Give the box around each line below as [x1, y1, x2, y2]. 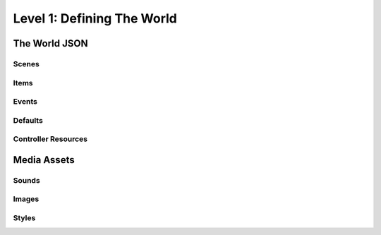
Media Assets [13, 154, 75, 166]
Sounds [13, 175, 40, 185]
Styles [13, 212, 36, 222]
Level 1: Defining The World [13, 11, 178, 26]
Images [13, 194, 40, 204]
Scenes [13, 59, 40, 68]
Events [13, 97, 38, 107]
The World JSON [13, 37, 88, 49]
